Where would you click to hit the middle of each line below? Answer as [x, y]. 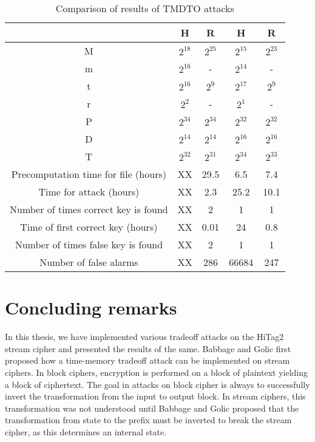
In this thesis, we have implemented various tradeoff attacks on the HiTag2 [144, 337]
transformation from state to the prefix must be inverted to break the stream [148, 420]
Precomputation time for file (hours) [89, 174]
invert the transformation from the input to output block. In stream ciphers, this [155, 396]
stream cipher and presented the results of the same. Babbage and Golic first [148, 348]
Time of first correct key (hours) [89, 227]
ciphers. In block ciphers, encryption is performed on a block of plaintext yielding [157, 372]
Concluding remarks [91, 308]
